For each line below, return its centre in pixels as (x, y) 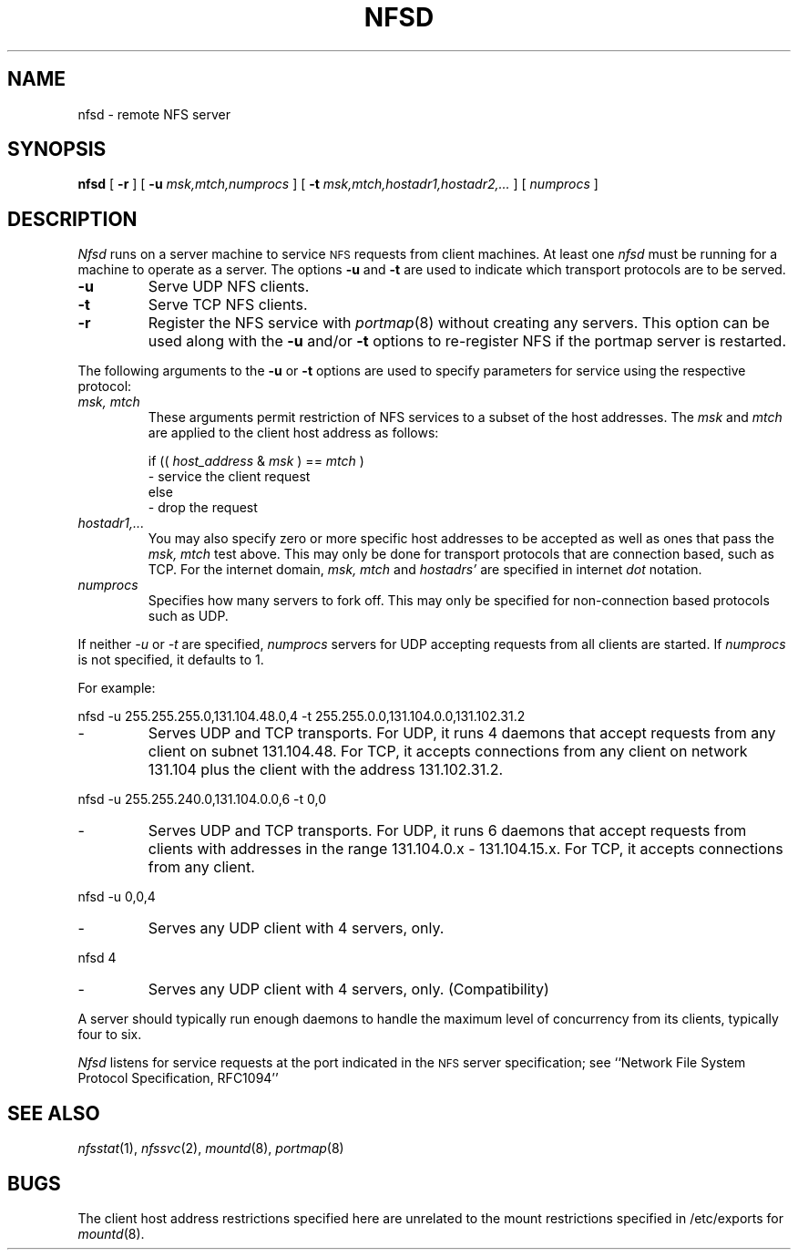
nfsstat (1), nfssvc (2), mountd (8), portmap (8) (211, 1149)
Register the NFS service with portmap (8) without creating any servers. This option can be (459, 323)
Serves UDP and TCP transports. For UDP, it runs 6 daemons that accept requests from (447, 831)
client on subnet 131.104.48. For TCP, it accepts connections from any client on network (448, 752)
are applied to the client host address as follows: (293, 433)
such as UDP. (188, 616)
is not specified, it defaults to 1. (171, 660)
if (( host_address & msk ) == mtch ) (256, 461)
